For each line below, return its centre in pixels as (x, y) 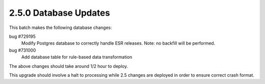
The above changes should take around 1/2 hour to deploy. (68, 66)
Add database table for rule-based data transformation (77, 57)
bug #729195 (23, 36)
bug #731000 (23, 50)
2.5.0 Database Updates (60, 13)
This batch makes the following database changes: (61, 28)
